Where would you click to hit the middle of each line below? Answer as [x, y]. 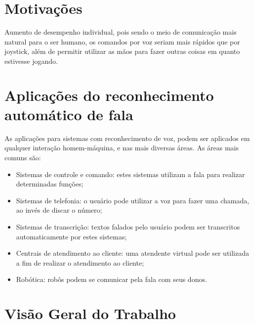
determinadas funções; [50, 184]
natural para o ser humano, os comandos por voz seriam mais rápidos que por [122, 41]
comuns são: [23, 157]
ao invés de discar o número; [59, 210]
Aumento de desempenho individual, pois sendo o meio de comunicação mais [121, 32]
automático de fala [69, 114]
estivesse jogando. [31, 61]
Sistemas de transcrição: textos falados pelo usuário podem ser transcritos [128, 226]
